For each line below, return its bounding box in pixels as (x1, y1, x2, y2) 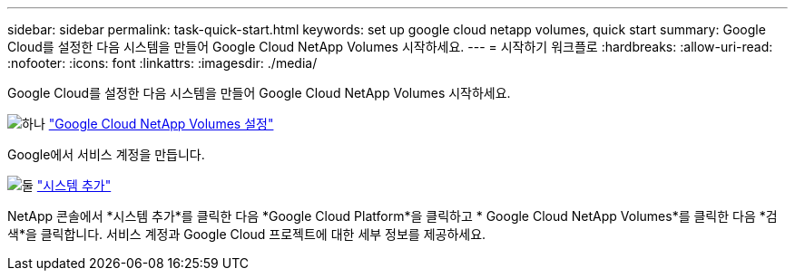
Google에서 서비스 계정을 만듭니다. (7, 147, 205, 162)
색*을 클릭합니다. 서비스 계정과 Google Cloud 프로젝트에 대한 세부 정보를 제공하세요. (7, 226, 486, 242)
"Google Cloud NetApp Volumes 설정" (48, 116, 274, 131)
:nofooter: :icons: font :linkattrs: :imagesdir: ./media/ (7, 55, 318, 71)
